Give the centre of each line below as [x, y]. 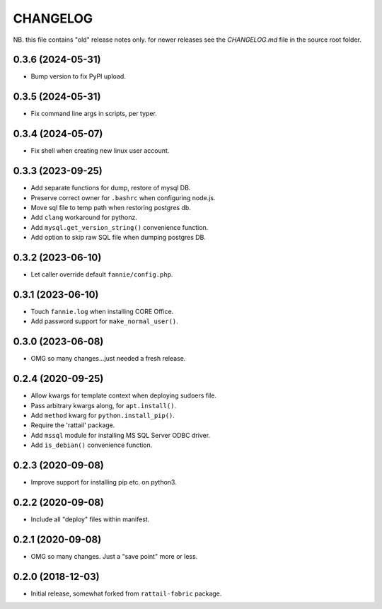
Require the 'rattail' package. [73, 425]
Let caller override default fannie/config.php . [102, 274]
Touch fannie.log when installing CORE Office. [102, 311]
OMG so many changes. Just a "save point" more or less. [114, 556]
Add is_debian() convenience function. [92, 445]
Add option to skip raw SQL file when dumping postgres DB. [118, 238]
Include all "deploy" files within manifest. [90, 519]
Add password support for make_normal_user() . [104, 321]
